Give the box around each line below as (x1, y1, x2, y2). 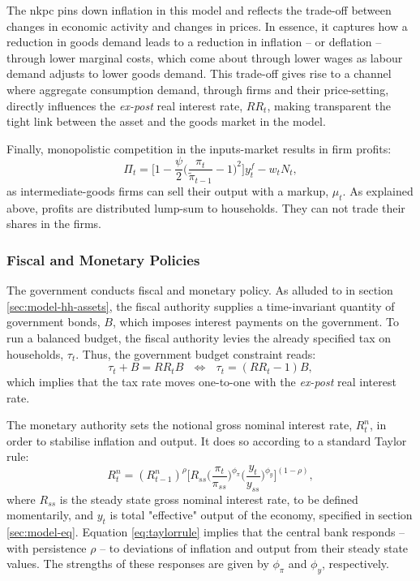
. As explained (342, 182, 414, 199)
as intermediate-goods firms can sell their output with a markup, (6, 182, 329, 199)
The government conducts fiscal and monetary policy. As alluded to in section (6, 282, 393, 299)
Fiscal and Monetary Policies (6, 249, 200, 269)
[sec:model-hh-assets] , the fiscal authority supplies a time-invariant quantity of (6, 297, 395, 314)
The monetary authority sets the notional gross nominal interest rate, (6, 416, 353, 433)
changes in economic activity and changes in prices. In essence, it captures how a (6, 17, 408, 34)
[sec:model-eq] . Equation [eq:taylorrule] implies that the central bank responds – (6, 523, 405, 540)
